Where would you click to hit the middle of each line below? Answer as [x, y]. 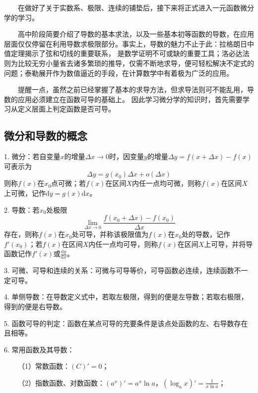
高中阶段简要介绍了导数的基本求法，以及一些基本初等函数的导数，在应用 [136, 34]
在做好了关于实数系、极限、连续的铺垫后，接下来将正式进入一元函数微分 [136, 7]
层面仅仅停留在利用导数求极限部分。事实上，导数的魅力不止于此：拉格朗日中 [129, 43]
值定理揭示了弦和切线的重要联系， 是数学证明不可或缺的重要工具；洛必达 [123, 53]
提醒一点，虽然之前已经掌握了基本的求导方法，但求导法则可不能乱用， [132, 89]
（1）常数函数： [44, 366]
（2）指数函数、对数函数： [61, 382]
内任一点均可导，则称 [123, 244]
